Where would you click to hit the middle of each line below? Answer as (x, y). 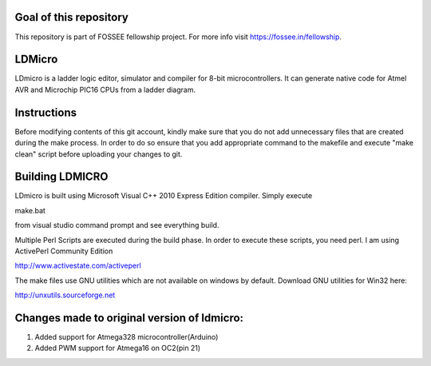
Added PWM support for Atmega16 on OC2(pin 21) (118, 348)
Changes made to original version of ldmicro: (129, 318)
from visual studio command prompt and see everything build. (117, 225)
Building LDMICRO (61, 177)
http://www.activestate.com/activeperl (78, 266)
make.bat (30, 210)
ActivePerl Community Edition (64, 251)
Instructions (46, 112)
